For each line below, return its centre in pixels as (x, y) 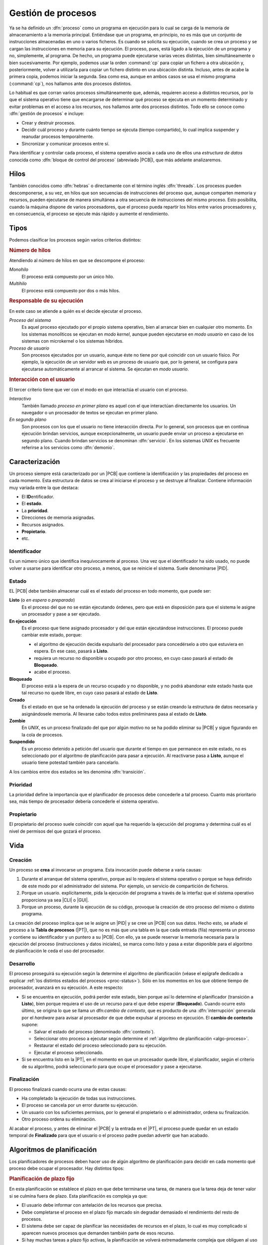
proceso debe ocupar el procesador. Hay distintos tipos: (67, 1168)
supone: (30, 1025)
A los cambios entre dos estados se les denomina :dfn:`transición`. (77, 771)
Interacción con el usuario (42, 379)
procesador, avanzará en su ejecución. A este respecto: (66, 988)
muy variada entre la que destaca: (44, 488)
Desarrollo (22, 964)
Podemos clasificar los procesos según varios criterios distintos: (75, 240)
